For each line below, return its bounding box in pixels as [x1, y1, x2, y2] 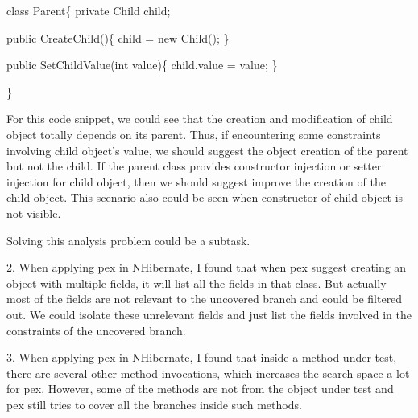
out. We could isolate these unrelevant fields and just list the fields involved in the [6, 305, 412, 322]
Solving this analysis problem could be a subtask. [6, 232, 250, 248]
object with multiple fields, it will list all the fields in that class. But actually [6, 274, 387, 291]
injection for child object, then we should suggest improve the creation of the [6, 173, 386, 190]
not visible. [6, 204, 61, 221]
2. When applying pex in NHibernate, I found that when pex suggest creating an [6, 259, 407, 276]
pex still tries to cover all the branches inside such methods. [6, 395, 302, 412]
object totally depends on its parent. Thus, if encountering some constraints [6, 125, 381, 142]
